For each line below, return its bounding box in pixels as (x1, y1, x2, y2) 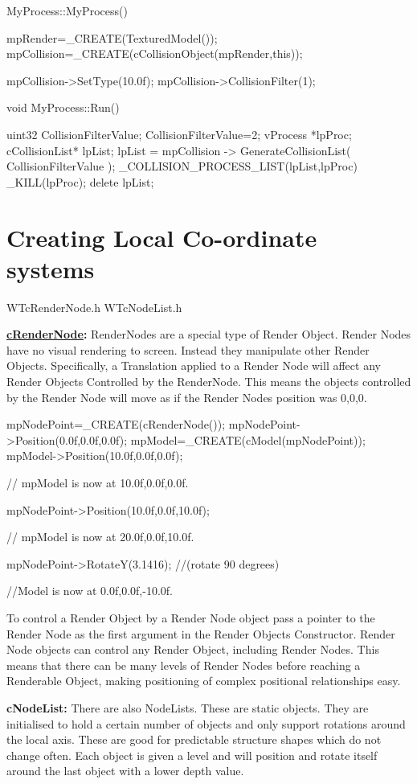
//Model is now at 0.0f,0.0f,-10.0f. (6, 582, 173, 599)
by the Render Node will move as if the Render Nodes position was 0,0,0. (6, 388, 367, 405)
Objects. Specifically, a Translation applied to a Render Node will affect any (6, 357, 381, 374)
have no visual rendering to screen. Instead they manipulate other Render (6, 341, 370, 358)
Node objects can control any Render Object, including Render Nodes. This (6, 641, 379, 658)
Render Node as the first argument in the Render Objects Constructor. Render (6, 625, 395, 642)
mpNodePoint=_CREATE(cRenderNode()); (6, 416, 226, 433)
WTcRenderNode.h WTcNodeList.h (6, 298, 182, 315)
